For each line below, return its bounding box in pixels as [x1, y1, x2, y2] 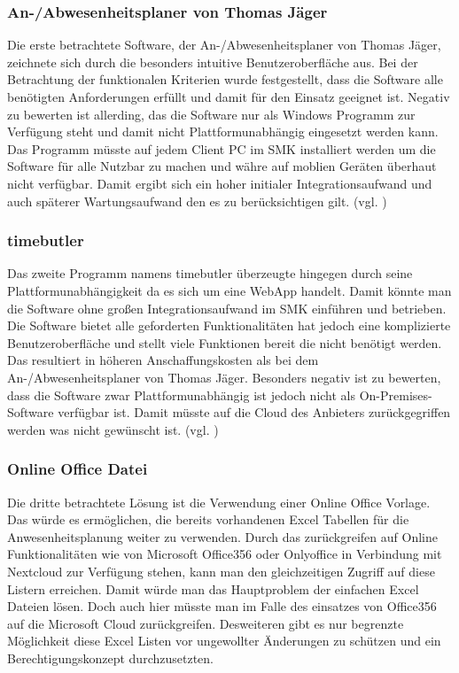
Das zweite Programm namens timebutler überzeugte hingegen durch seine [7, 264, 413, 282]
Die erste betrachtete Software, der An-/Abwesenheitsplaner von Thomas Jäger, [7, 35, 441, 54]
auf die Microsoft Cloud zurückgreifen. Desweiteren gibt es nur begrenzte [7, 614, 404, 632]
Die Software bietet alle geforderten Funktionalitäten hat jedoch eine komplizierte [7, 316, 451, 335]
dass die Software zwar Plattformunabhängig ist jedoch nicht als [7, 385, 356, 404]
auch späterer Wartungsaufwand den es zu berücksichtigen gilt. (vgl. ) [7, 191, 387, 210]
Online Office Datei [7, 458, 148, 480]
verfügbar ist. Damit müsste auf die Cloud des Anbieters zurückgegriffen [58, 403, 451, 422]
